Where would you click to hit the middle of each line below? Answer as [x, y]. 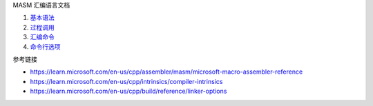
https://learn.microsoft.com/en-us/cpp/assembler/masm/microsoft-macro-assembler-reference [166, 72]
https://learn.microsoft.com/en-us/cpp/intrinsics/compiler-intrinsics [126, 81]
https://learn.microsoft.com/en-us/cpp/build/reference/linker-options [128, 91]
